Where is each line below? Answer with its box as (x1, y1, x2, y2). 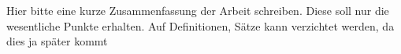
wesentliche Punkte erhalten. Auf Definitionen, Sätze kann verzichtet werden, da (6, 17, 395, 34)
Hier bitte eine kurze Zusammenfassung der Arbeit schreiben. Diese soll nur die (6, 2, 389, 18)
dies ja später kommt (6, 33, 108, 49)
